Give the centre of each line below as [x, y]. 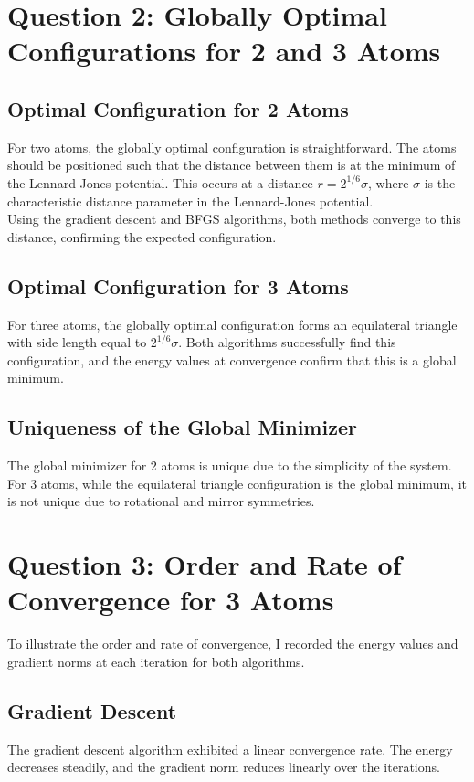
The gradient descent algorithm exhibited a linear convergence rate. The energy [230, 749]
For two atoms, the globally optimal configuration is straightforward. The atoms [232, 147]
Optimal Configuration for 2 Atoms [178, 108]
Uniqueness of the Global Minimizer [182, 427]
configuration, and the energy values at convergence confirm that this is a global [232, 359]
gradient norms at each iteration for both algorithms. [156, 661]
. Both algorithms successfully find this [287, 342]
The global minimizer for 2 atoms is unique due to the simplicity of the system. [230, 465]
